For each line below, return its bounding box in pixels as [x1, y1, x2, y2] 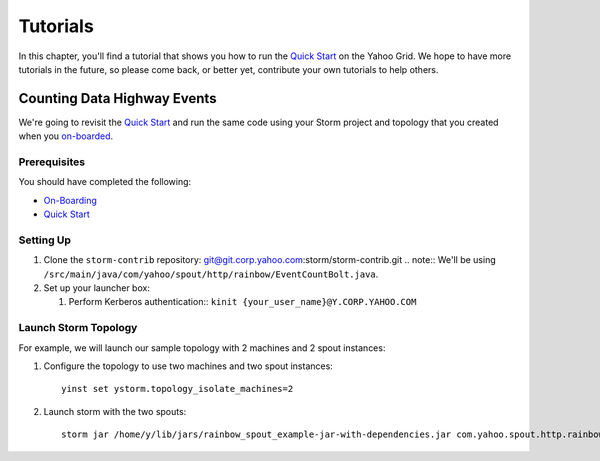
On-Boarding [43, 194, 97, 206]
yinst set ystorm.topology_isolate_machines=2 [61, 383, 294, 395]
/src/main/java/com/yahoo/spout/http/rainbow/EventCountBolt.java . [43, 268, 379, 280]
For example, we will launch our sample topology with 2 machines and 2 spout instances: [18, 341, 386, 354]
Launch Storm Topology [18, 321, 138, 335]
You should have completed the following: [18, 176, 192, 188]
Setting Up [18, 233, 72, 247]
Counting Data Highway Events [18, 90, 217, 107]
